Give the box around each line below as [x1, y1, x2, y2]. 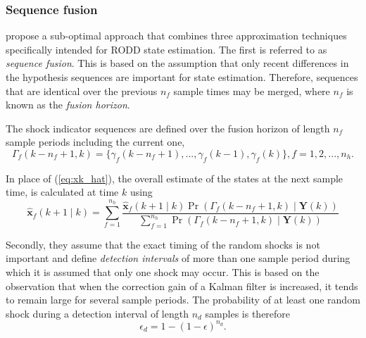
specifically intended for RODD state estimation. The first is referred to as [6, 42, 327, 56]
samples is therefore [205, 306, 291, 320]
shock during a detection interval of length [6, 306, 189, 320]
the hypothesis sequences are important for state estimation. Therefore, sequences [6, 70, 358, 84]
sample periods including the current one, [6, 134, 185, 149]
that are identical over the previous [6, 83, 158, 98]
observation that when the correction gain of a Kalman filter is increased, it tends [6, 278, 358, 293]
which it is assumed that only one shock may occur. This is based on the [6, 265, 320, 280]
